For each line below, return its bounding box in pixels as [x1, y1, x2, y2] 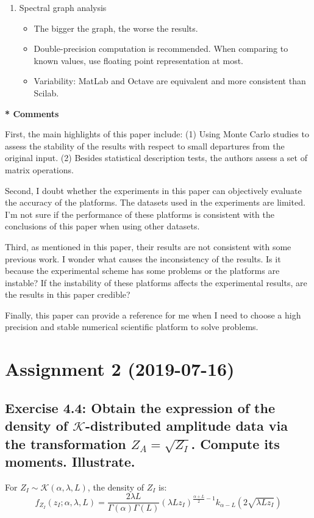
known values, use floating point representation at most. [34, 54, 243, 67]
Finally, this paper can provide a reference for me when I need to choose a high [5, 308, 301, 321]
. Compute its [191, 434, 280, 453]
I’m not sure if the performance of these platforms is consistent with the [5, 207, 274, 220]
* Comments [5, 107, 59, 120]
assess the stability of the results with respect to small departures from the [5, 139, 285, 152]
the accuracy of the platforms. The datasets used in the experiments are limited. [5, 196, 305, 209]
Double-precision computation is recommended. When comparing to [34, 42, 288, 55]
